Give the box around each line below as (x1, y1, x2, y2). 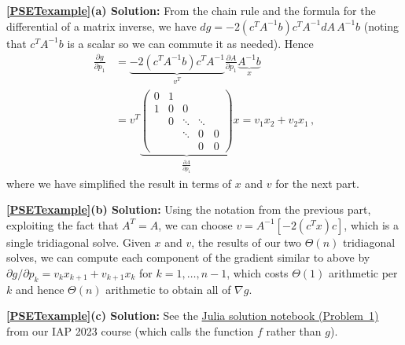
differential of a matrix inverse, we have (6, 17, 197, 34)
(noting (363, 17, 399, 34)
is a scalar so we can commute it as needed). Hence (67, 35, 314, 51)
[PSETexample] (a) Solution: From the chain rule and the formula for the (6, 2, 376, 18)
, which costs (226, 264, 289, 281)
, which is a (344, 216, 399, 233)
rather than (266, 322, 322, 339)
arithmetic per (328, 264, 398, 281)
